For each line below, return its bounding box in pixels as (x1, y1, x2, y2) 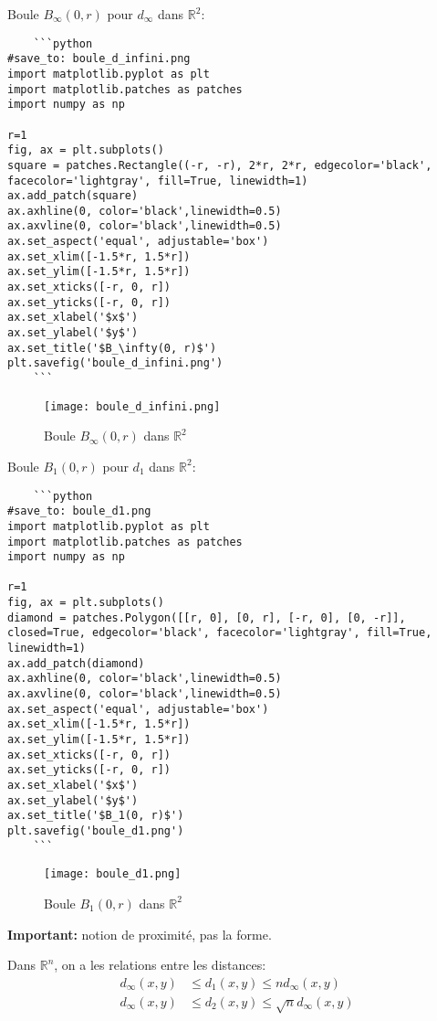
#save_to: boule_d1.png (7, 505, 151, 518)
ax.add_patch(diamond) (7, 656, 145, 670)
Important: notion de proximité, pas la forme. (7, 924, 272, 943)
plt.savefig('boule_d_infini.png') (7, 356, 224, 370)
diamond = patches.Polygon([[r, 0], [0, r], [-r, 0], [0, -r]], (7, 611, 406, 624)
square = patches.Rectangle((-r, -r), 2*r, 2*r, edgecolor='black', (7, 158, 432, 172)
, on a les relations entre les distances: (54, 955, 266, 974)
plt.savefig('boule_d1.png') (7, 824, 184, 837)
